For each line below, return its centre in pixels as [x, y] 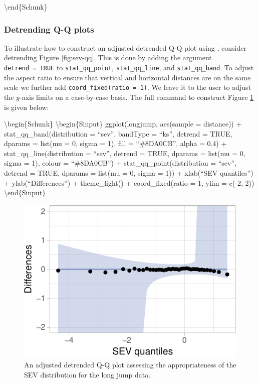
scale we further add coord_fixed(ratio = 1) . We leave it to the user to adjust [128, 87]
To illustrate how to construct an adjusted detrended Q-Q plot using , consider [125, 47]
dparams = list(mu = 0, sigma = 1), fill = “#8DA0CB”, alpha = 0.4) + [115, 143]
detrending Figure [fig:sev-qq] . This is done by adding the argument [108, 57]
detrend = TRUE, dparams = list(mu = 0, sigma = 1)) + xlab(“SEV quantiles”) [129, 173]
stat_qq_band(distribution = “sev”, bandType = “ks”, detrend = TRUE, [118, 133]
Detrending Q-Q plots [49, 29]
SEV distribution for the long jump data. [87, 374]
